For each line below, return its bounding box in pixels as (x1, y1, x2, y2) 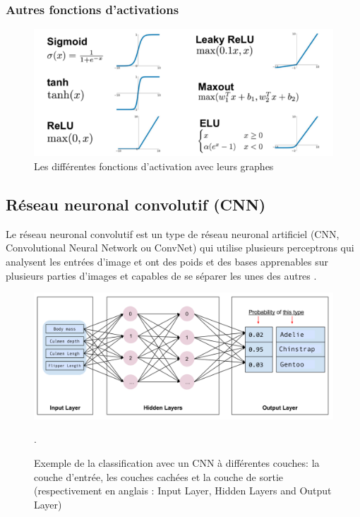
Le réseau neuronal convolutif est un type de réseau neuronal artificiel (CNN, (6, 226, 340, 241)
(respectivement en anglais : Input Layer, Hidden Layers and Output (34, 483, 332, 498)
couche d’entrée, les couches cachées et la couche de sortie (34, 469, 283, 484)
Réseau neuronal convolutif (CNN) (6, 193, 266, 215)
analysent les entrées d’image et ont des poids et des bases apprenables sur (6, 254, 328, 268)
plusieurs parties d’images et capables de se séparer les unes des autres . (6, 268, 317, 283)
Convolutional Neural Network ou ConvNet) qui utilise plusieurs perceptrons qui (6, 240, 354, 255)
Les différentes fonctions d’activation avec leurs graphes (34, 158, 274, 173)
